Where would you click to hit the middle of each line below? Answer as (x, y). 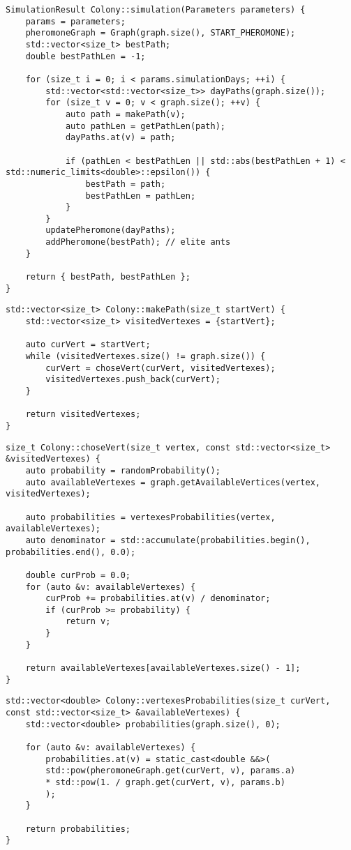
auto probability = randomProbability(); (123, 470)
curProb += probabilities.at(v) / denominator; (158, 599)
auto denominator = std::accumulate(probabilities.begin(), (168, 540)
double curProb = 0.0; (78, 575)
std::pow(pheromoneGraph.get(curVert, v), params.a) (171, 771)
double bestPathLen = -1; (85, 56)
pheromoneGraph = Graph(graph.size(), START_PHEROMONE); (160, 33)
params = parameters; (75, 21)
